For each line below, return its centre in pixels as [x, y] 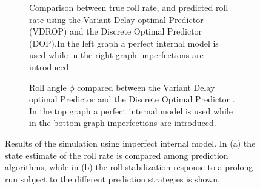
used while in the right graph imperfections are [116, 55]
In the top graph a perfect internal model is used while [131, 111]
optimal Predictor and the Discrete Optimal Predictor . [132, 99]
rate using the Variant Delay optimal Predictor [116, 19]
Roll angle [48, 87]
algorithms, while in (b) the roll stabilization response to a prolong [129, 167]
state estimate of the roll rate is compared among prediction [117, 155]
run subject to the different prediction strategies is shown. [112, 178]
